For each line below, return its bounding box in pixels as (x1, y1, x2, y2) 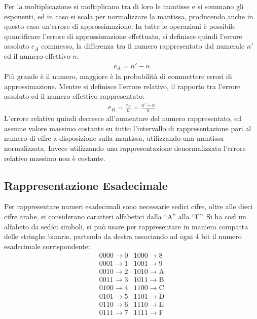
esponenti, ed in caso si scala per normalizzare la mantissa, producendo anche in (4, 11, 253, 21)
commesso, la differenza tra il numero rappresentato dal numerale (41, 41, 245, 51)
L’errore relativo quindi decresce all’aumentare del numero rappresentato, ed (4, 113, 242, 124)
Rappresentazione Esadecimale (4, 177, 168, 193)
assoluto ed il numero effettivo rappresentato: (4, 91, 144, 101)
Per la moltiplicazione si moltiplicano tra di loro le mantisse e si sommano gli (4, 1, 244, 11)
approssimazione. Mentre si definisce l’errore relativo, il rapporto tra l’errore (4, 81, 241, 91)
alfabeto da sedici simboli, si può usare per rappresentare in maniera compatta (4, 221, 248, 231)
